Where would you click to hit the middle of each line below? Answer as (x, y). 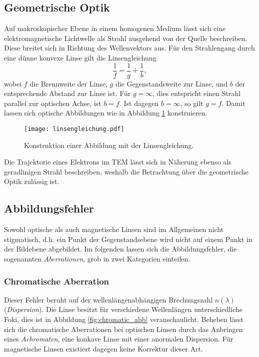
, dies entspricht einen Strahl (196, 93)
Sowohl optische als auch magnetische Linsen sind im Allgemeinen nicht (114, 229)
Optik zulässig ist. (32, 181)
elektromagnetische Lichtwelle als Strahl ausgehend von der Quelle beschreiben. (126, 38)
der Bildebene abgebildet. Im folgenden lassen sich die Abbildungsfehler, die (120, 249)
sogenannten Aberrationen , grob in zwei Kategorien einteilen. (97, 259)
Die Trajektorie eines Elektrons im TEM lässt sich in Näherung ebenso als (118, 162)
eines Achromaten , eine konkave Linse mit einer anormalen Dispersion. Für (119, 339)
